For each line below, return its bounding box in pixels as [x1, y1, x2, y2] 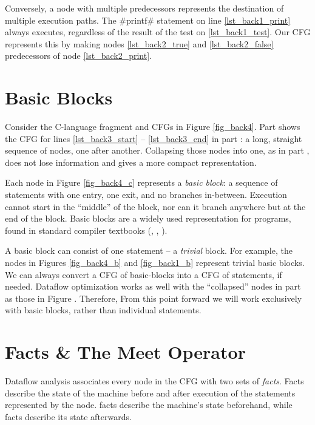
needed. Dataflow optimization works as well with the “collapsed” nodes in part [5, 280, 301, 293]
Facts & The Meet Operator [5, 339, 246, 364]
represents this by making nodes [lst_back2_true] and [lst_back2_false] [5, 37, 274, 50]
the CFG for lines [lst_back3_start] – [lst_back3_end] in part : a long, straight [5, 132, 302, 144]
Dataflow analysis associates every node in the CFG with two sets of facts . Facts [5, 375, 304, 387]
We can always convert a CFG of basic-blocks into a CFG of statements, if [5, 268, 282, 280]
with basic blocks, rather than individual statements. [5, 304, 202, 316]
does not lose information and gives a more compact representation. [5, 155, 257, 168]
